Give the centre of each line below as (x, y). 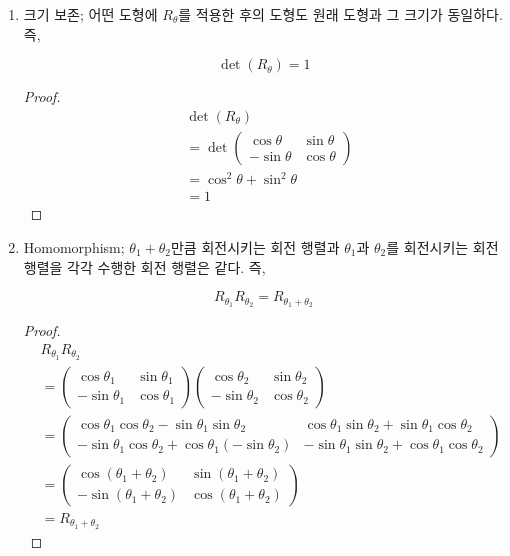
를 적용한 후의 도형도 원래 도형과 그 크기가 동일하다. (340, 14)
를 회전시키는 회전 (442, 247)
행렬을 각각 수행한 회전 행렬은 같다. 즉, (144, 266)
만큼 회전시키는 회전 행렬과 (255, 247)
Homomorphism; (74, 247)
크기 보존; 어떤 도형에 (90, 14)
